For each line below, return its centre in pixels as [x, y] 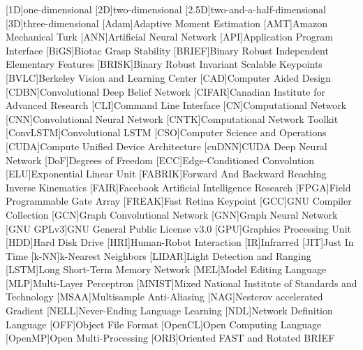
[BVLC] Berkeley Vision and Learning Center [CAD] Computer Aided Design [168, 77]
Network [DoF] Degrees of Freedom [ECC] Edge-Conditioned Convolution [160, 160]
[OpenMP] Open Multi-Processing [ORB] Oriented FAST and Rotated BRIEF [170, 338]
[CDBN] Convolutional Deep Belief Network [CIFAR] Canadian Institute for [165, 91]
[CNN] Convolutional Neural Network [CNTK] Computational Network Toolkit [172, 118]
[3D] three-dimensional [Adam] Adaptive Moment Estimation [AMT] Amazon [167, 23]
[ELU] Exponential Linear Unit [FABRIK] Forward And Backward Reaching [166, 174]
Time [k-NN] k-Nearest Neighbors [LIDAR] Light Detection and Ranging [158, 255]
